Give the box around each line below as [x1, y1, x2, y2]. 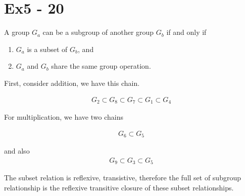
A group [4, 27, 30, 37]
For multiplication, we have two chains [4, 111, 123, 122]
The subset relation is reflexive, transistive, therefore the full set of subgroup [4, 172, 241, 183]
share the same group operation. [51, 61, 151, 71]
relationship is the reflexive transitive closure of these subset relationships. [4, 182, 234, 192]
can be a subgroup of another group [42, 27, 154, 37]
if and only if [166, 27, 207, 37]
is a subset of [27, 43, 68, 54]
